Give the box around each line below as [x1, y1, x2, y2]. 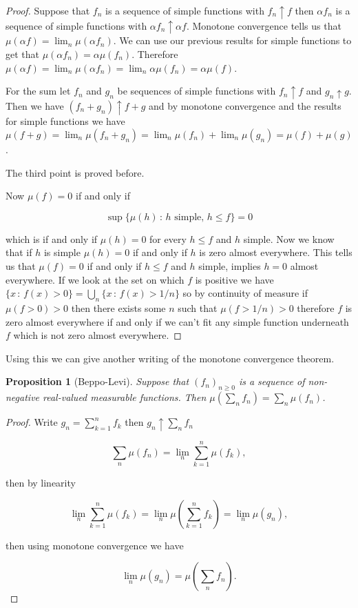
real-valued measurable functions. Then [43, 390, 207, 404]
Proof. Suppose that [6, 3, 90, 17]
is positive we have [195, 272, 274, 286]
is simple [43, 245, 81, 259]
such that [178, 300, 218, 315]
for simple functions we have [6, 114, 125, 128]
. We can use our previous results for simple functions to [113, 33, 352, 48]
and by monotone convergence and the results [149, 98, 341, 112]
